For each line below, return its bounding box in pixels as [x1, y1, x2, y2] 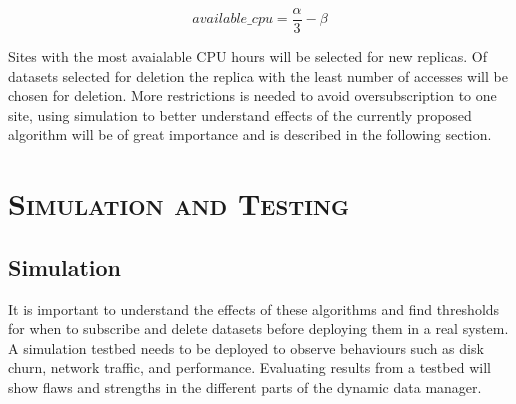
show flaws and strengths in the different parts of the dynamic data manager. [8, 376, 482, 397]
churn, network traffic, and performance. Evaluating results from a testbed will [8, 357, 491, 378]
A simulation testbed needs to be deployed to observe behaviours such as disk [8, 337, 484, 358]
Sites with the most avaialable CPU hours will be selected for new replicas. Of [8, 46, 487, 67]
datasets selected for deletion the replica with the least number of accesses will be [8, 65, 508, 86]
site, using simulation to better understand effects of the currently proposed [8, 104, 472, 125]
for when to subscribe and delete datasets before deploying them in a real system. [8, 318, 509, 339]
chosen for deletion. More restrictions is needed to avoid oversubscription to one [8, 85, 497, 106]
